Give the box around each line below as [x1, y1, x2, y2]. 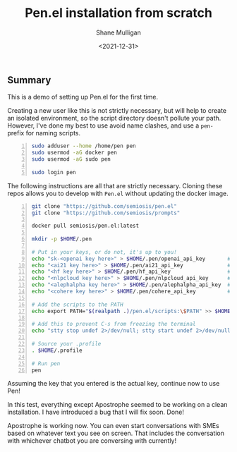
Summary [7, 74, 51, 86]
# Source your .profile [31, 341, 102, 348]
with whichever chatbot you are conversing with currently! [7, 436, 177, 445]
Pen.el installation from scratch [24, 5, 213, 21]
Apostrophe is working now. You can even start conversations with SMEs [7, 422, 220, 430]
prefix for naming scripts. [7, 129, 81, 138]
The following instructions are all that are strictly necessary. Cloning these [7, 181, 223, 190]
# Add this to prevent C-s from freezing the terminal [31, 321, 196, 328]
